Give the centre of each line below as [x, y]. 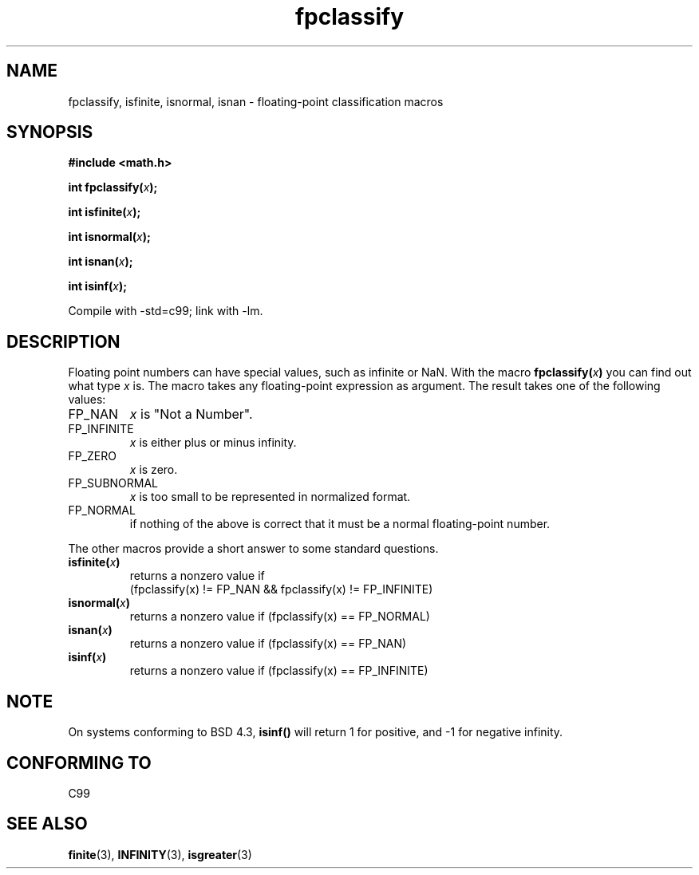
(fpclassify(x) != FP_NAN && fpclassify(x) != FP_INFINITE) [281, 589]
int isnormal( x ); [109, 237]
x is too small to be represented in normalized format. [270, 497]
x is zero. [154, 470]
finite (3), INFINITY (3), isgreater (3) [160, 854]
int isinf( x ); [98, 286]
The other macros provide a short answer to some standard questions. [253, 549]
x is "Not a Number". [191, 414]
